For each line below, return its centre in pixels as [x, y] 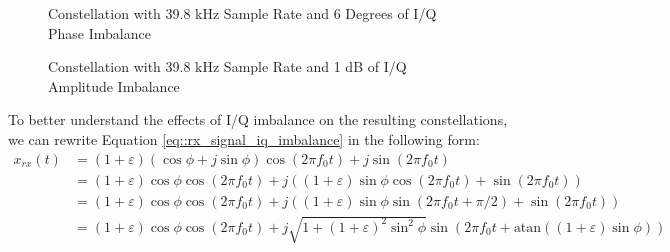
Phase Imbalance [99, 32]
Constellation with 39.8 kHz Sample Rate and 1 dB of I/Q [227, 66]
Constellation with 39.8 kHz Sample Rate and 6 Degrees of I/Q [242, 13]
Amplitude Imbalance [114, 85]
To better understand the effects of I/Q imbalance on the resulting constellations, [258, 119]
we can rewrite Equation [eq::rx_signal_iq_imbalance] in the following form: [244, 138]
